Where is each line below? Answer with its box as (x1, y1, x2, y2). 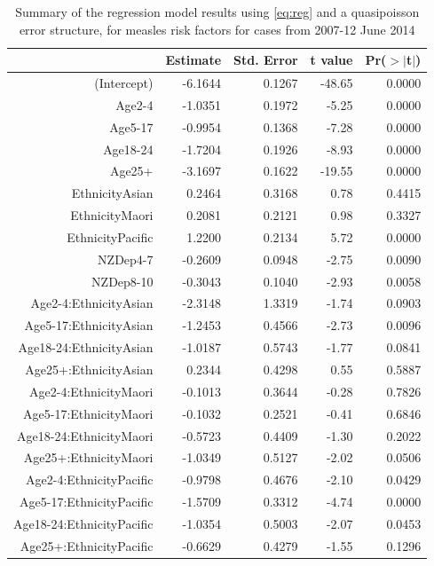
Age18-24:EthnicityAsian (18, 338, 154, 357)
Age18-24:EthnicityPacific (13, 514, 154, 532)
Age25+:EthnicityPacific (20, 536, 154, 554)
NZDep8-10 (91, 271, 154, 290)
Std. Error (233, 51, 298, 69)
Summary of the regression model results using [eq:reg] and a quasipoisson (15, 3, 420, 20)
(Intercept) (94, 74, 154, 92)
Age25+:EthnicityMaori (23, 448, 154, 467)
